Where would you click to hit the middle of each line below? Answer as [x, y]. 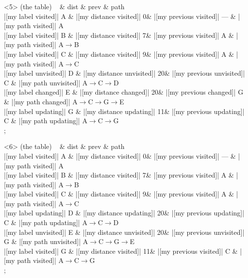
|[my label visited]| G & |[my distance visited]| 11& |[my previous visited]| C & [121, 251]
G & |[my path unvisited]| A [46, 241]
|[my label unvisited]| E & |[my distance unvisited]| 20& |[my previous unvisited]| [124, 232]
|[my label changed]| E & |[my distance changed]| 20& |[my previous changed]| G [124, 92]
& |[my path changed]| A [41, 101]
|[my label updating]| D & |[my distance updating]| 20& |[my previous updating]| [124, 213]
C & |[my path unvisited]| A [46, 82]
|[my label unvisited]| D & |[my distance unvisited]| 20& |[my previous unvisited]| [124, 73]
